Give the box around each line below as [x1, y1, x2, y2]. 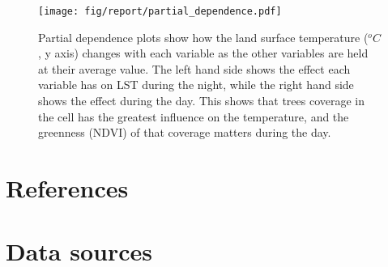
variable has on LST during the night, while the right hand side [38, 76, 354, 93]
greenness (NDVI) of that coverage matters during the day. [38, 124, 331, 141]
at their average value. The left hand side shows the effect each [38, 60, 351, 77]
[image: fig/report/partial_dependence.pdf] [38, 6, 282, 17]
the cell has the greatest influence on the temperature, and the [38, 108, 349, 125]
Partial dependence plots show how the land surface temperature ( [38, 28, 369, 45]
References [6, 172, 129, 204]
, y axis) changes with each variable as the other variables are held [38, 44, 369, 61]
